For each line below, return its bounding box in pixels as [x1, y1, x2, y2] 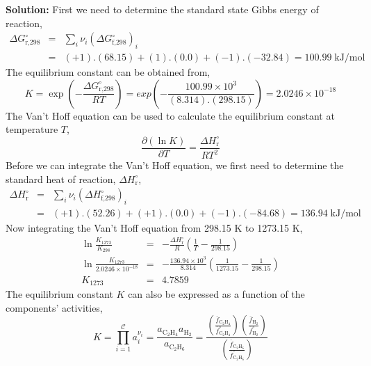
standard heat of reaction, [6, 171, 116, 186]
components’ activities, [6, 300, 103, 315]
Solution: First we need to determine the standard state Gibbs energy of [6, 2, 319, 16]
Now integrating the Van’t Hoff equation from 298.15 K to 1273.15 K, [6, 221, 303, 235]
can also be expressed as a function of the [128, 287, 305, 301]
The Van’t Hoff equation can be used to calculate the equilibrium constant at [6, 108, 335, 122]
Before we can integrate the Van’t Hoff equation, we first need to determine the [6, 158, 344, 173]
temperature [6, 122, 58, 136]
